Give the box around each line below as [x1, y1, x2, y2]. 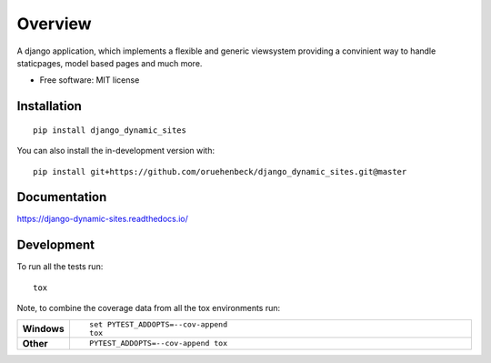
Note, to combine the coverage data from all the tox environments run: [16, 303, 281, 314]
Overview [16, 14, 92, 34]
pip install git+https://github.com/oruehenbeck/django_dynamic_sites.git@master [33, 166, 407, 176]
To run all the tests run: [16, 261, 104, 272]
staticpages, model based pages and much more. [16, 57, 203, 68]
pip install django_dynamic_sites [33, 125, 186, 136]
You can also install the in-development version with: [16, 146, 215, 156]
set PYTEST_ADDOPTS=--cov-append [89, 319, 227, 329]
